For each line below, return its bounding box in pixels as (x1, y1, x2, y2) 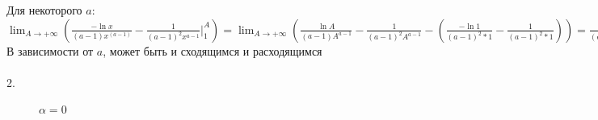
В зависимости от (6, 42, 94, 59)
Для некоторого (6, 2, 82, 18)
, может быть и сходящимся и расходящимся (103, 42, 322, 59)
